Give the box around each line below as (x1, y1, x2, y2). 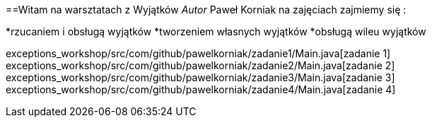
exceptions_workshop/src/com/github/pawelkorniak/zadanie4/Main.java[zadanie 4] (6, 83, 396, 95)
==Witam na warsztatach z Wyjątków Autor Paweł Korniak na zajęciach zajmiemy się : (6, 4, 407, 16)
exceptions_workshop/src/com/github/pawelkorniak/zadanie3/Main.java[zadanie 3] (6, 71, 395, 83)
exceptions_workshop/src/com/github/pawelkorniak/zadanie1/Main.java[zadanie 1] (6, 47, 391, 59)
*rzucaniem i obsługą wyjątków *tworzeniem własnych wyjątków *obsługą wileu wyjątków (6, 25, 426, 37)
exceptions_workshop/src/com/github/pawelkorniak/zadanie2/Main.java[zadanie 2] (6, 59, 395, 71)
